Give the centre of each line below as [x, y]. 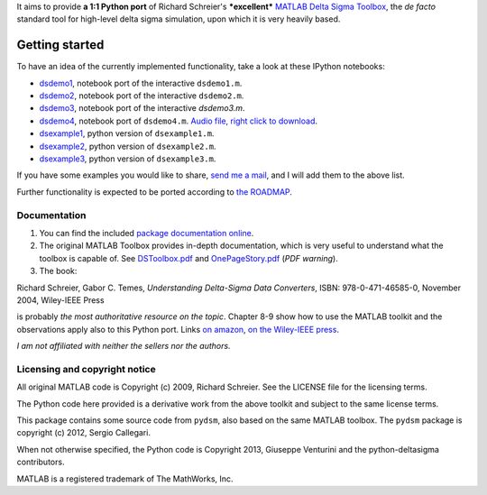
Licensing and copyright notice [87, 369]
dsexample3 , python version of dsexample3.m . [128, 159]
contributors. [41, 462]
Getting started [60, 45]
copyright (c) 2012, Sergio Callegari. [83, 433]
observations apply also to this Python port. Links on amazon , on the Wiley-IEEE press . [178, 329]
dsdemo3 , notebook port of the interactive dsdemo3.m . [142, 108]
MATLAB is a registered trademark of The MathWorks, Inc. [125, 479]
